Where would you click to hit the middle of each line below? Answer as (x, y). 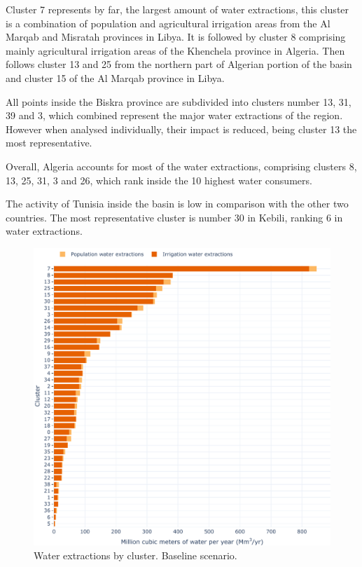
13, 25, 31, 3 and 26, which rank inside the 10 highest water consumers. (159, 180)
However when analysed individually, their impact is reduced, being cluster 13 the (181, 129)
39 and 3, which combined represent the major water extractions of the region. (174, 115)
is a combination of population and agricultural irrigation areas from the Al (168, 23)
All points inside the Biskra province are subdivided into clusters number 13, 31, (179, 101)
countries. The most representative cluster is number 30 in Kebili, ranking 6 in (174, 217)
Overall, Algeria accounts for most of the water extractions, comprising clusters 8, (181, 166)
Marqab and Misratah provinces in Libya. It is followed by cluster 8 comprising (176, 37)
